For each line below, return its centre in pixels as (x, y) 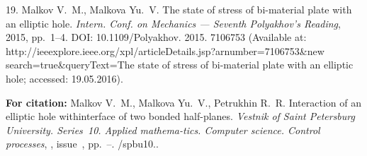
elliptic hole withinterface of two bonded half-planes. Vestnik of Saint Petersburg (180, 116)
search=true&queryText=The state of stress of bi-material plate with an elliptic (180, 65)
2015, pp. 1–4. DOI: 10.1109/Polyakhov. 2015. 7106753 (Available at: (156, 37)
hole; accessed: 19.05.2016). (64, 78)
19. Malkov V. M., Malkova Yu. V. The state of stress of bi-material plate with (179, 9)
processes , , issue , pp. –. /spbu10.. (82, 144)
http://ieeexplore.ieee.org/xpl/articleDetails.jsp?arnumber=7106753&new (165, 50)
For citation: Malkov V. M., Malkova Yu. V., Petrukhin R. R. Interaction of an (184, 102)
